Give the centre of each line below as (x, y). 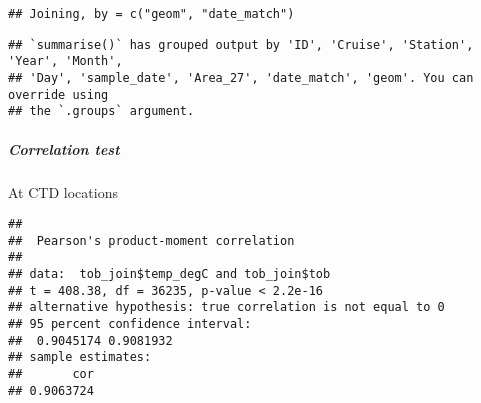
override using (58, 94)
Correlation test (64, 148)
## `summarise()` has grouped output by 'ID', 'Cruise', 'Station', (241, 44)
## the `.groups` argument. (101, 111)
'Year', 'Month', (65, 61)
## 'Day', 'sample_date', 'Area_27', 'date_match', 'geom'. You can (241, 77)
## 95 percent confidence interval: (130, 324)
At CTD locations (63, 191)
